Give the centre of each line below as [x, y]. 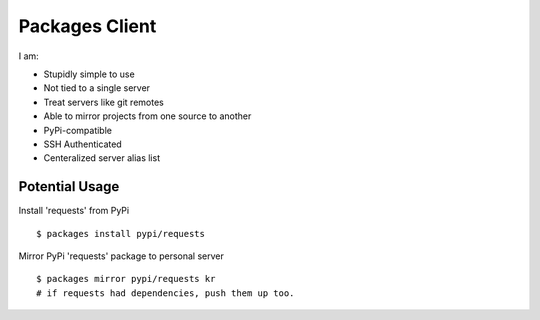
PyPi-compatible [77, 130]
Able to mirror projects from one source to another [147, 116]
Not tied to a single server [96, 88]
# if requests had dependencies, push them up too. [165, 293]
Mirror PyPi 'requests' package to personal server [121, 256]
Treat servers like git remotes [103, 102]
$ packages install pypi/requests [120, 233]
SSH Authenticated [82, 144]
